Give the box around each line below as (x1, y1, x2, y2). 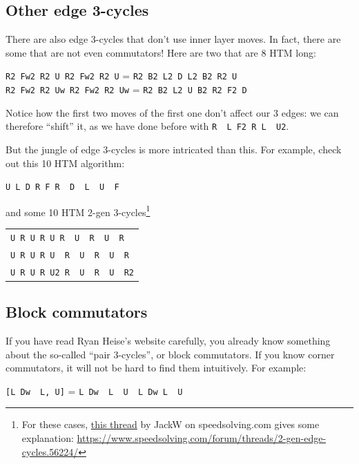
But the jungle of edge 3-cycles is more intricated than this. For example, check (6, 142, 342, 156)
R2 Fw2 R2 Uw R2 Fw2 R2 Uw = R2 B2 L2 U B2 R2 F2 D (6, 82, 247, 97)
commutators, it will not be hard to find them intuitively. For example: (6, 360, 307, 375)
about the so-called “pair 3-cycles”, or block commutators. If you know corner (6, 347, 335, 361)
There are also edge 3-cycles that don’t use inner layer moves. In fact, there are (6, 32, 341, 46)
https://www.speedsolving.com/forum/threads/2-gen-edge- (77, 431, 327, 445)
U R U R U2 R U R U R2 (10, 267, 134, 278)
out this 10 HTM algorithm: (6, 155, 125, 170)
